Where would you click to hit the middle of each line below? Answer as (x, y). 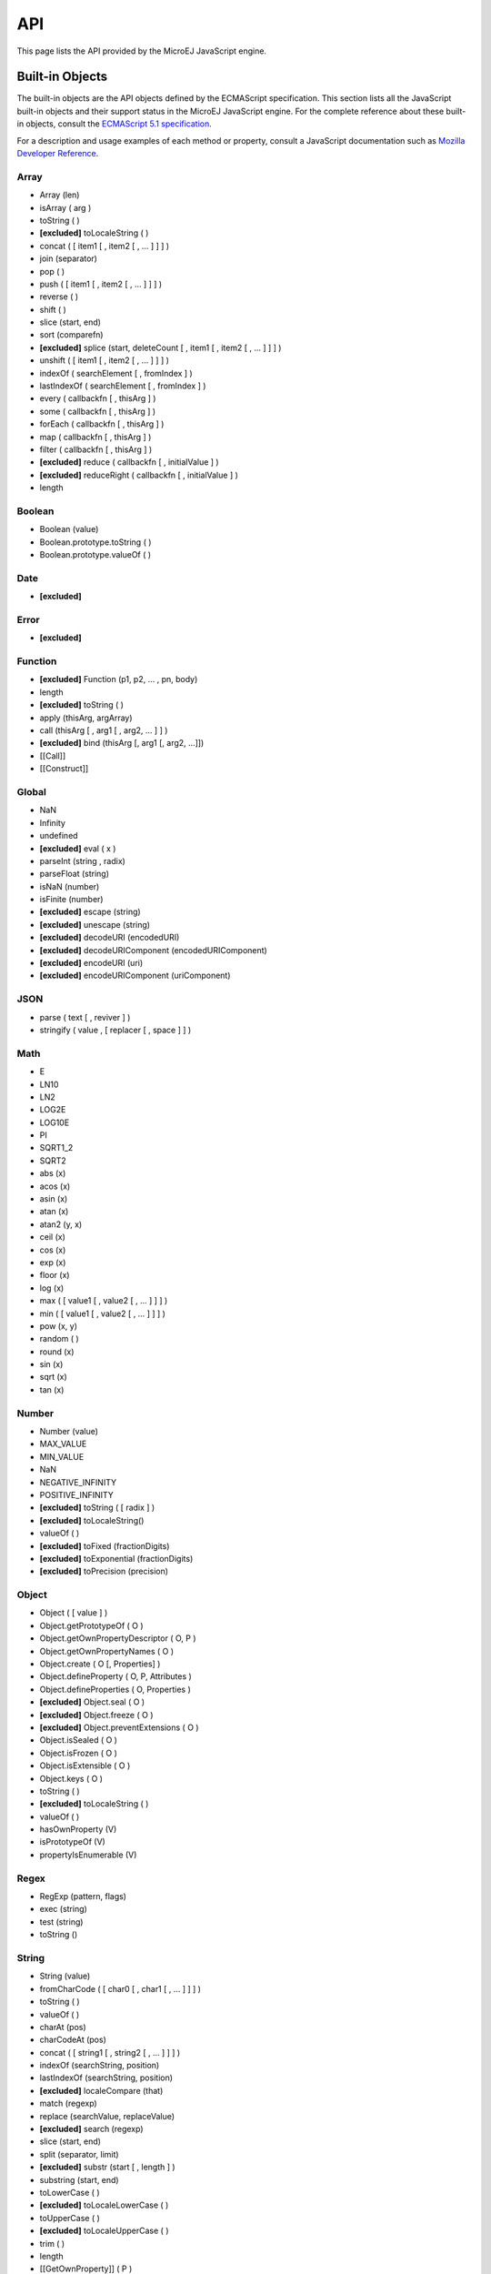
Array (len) (60, 195)
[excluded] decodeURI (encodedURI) (110, 938)
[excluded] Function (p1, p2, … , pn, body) (119, 679)
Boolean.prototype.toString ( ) (95, 542)
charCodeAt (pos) (73, 2040)
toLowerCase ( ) (70, 2192)
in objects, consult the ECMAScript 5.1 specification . (115, 124)
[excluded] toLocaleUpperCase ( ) (104, 2231)
